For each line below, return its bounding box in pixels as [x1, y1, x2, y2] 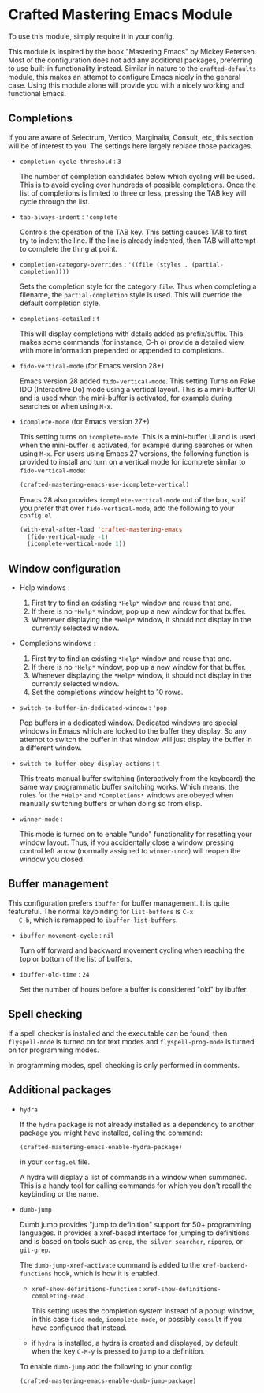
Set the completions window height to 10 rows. [31, 688, 184, 697]
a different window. [19, 743, 83, 753]
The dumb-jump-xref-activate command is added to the [19, 1260, 201, 1270]
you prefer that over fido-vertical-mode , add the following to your [19, 503, 235, 513]
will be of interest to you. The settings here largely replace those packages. [8, 140, 253, 151]
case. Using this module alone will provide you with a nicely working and [8, 80, 244, 90]
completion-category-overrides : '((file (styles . [19, 259, 189, 269]
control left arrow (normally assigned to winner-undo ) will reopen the [19, 846, 241, 856]
